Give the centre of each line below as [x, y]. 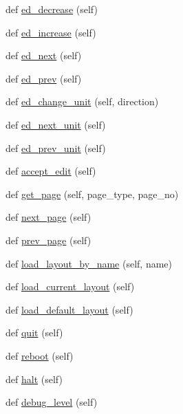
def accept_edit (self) [51, 171]
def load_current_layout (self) [70, 286]
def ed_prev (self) [44, 78]
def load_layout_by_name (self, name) [89, 263]
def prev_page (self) [49, 240]
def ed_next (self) [44, 55]
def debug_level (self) [52, 402]
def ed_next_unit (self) [56, 124]
